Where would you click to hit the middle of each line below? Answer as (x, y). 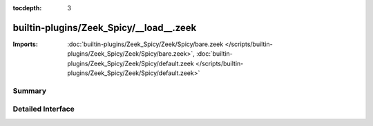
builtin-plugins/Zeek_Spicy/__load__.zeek (105, 28)
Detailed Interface (44, 109)
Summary (30, 91)
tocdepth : (27, 8)
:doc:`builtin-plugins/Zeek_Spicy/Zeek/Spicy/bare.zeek (145, 44)
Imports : (25, 44)
